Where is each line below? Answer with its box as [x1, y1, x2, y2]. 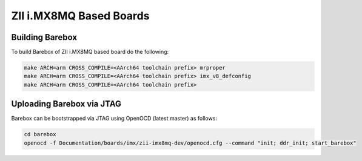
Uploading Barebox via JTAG [11, 99, 121, 109]
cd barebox [24, 131, 56, 138]
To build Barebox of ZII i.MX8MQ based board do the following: [11, 48, 169, 56]
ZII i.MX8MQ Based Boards [11, 9, 150, 22]
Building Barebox [11, 32, 78, 42]
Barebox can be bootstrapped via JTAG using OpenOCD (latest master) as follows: [11, 115, 218, 122]
